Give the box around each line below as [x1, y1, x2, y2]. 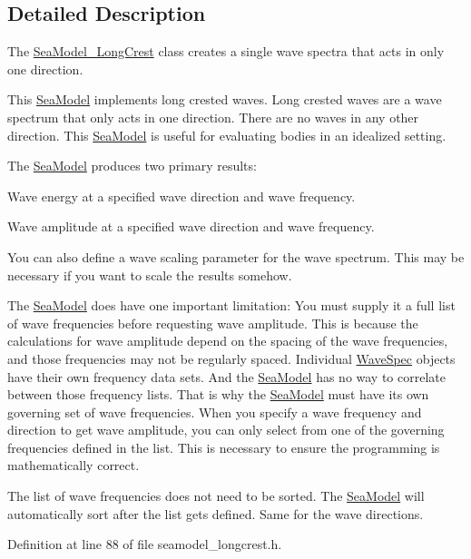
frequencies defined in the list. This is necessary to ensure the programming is [7, 437, 440, 456]
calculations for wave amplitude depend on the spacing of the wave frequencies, [7, 331, 448, 350]
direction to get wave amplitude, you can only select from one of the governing [7, 420, 445, 439]
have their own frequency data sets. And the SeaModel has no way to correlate [7, 367, 446, 386]
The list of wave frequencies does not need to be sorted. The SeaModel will [7, 486, 425, 505]
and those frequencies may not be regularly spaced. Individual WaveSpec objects [7, 348, 456, 368]
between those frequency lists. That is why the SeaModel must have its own [7, 385, 429, 404]
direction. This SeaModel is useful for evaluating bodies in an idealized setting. [7, 125, 446, 144]
